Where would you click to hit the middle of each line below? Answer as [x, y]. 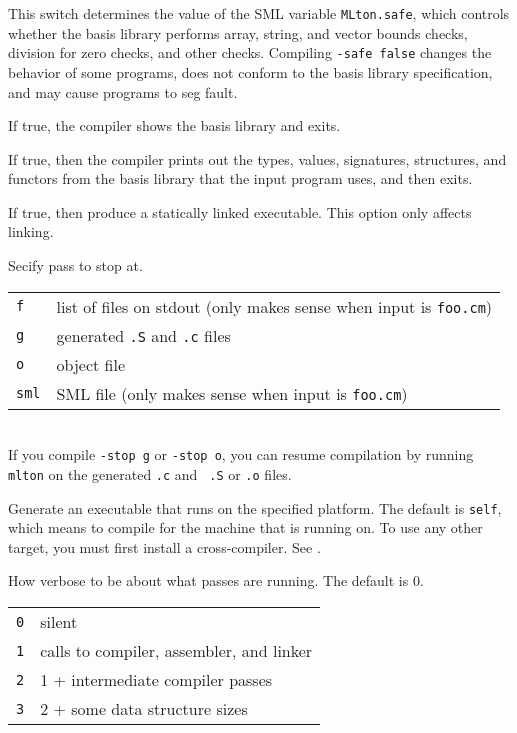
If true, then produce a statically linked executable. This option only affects [240, 211]
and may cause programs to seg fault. [123, 91]
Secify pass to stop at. [75, 265]
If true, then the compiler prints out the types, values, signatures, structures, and [257, 158]
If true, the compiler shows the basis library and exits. [174, 125]
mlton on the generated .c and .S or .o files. [150, 473]
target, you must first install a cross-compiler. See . [164, 546]
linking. [31, 231]
